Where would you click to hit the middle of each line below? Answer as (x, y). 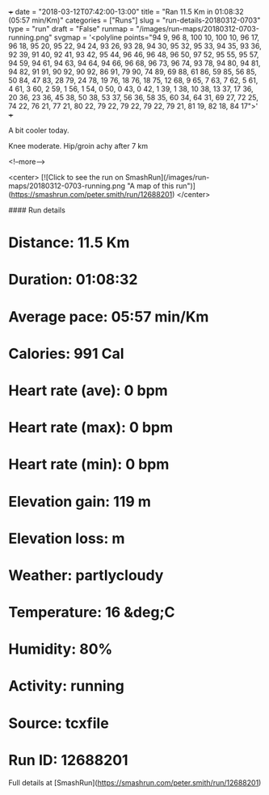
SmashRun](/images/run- (167, 177)
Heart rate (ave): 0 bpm (88, 390)
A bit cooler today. (39, 130)
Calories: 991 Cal (66, 353)
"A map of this (150, 186)
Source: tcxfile (59, 723)
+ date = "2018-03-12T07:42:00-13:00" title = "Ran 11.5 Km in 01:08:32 (126, 12)
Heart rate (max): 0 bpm (91, 428)
